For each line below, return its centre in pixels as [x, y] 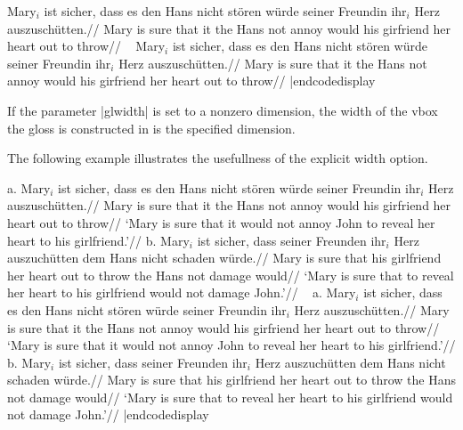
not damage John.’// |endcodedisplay [108, 414]
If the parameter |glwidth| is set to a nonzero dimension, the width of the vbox [223, 110]
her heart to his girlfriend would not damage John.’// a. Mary [182, 292]
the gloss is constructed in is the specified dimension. [151, 128]
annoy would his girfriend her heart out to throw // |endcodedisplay [191, 81]
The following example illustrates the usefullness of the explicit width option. [218, 158]
